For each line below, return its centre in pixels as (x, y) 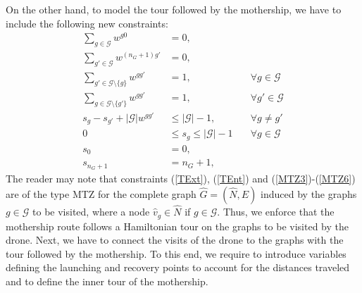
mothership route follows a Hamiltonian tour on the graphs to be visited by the (177, 226)
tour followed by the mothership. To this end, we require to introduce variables (176, 253)
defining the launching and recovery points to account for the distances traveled (178, 267)
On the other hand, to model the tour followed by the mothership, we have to (174, 9)
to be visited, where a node (91, 212)
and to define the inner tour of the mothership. (107, 281)
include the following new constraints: (87, 23)
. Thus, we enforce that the (276, 212)
